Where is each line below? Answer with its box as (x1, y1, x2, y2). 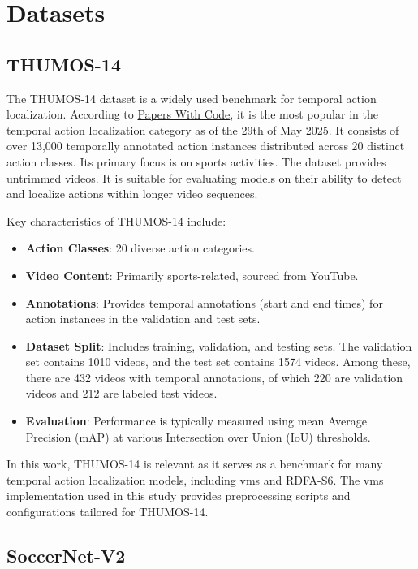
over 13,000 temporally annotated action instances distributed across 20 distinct (6, 137, 405, 154)
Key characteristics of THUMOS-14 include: (6, 212, 226, 229)
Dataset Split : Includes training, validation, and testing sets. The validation (25, 337, 412, 354)
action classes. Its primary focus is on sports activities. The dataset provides (6, 153, 386, 170)
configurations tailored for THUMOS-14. (6, 503, 209, 520)
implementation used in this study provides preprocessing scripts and (6, 487, 351, 504)
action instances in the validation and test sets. (25, 310, 261, 327)
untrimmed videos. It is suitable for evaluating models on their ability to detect (6, 169, 402, 186)
